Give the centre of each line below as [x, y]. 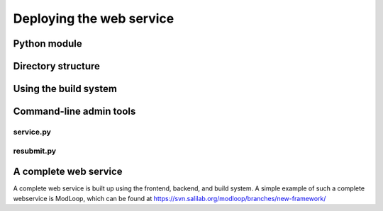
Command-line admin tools [74, 112]
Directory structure [57, 66]
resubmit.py [35, 151]
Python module [48, 44]
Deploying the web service [94, 18]
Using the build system [65, 89]
